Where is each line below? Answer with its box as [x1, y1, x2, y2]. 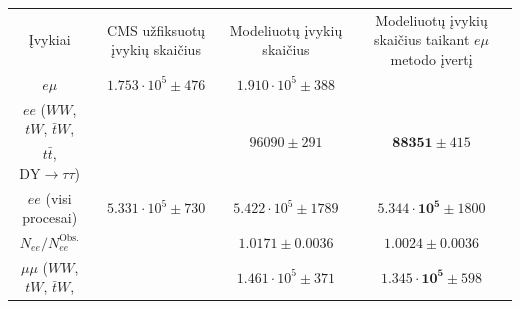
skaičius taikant [373, 29, 470, 50]
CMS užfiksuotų [107, 19, 206, 40]
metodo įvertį [390, 48, 473, 69]
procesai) [22, 207, 78, 228]
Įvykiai [28, 29, 71, 50]
